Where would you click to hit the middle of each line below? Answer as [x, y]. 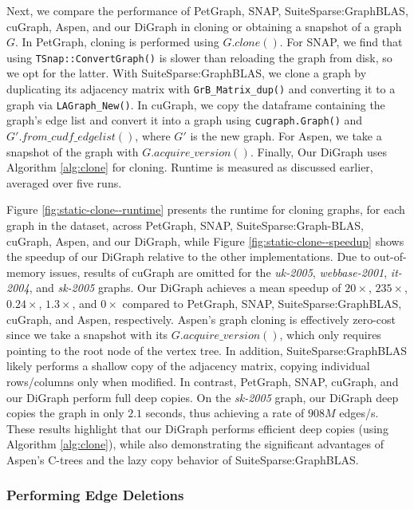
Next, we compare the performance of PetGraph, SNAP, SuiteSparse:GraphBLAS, [207, 10]
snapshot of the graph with [73, 151]
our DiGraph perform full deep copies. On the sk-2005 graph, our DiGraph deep [203, 397]
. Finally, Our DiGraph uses [319, 151]
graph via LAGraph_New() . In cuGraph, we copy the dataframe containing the [196, 104]
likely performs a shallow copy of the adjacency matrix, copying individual [188, 366]
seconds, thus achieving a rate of [225, 413]
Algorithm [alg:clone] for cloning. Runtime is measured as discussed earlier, [190, 167]
